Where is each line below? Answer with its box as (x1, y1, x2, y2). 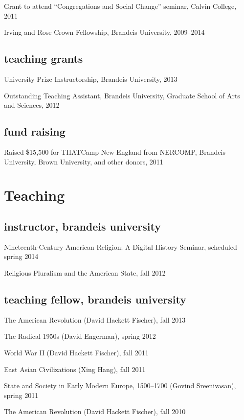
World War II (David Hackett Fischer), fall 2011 (4, 347, 149, 357)
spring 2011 (4, 390, 39, 400)
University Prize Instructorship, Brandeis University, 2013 (4, 73, 177, 84)
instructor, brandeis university (4, 218, 161, 233)
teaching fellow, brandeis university (4, 291, 186, 306)
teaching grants (4, 51, 83, 66)
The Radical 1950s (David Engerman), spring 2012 (4, 331, 156, 341)
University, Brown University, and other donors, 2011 (4, 156, 163, 166)
